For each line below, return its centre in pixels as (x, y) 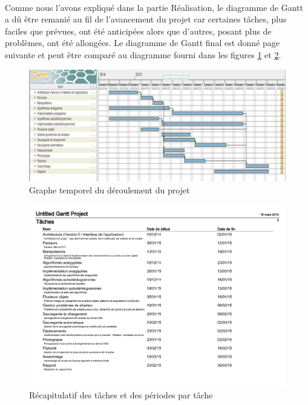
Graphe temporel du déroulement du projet (110, 189)
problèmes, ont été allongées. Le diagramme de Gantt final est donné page (143, 43)
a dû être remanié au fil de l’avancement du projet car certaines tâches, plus (146, 19)
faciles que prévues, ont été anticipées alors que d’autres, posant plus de (138, 31)
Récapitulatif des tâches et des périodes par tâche (121, 394)
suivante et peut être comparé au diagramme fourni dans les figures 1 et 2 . (143, 54)
